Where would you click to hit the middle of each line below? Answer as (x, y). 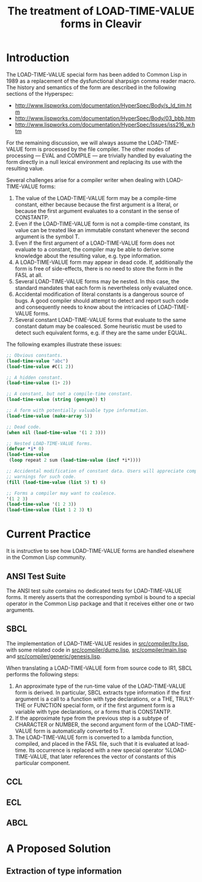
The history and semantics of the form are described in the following (91, 87)
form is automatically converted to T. (79, 731)
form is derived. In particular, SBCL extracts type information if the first (103, 692)
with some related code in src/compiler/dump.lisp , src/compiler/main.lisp (97, 650)
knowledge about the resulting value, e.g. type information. (88, 256)
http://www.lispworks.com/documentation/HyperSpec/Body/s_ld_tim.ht (103, 105)
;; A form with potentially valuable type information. (78, 411)
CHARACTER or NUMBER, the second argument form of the (89, 724)
